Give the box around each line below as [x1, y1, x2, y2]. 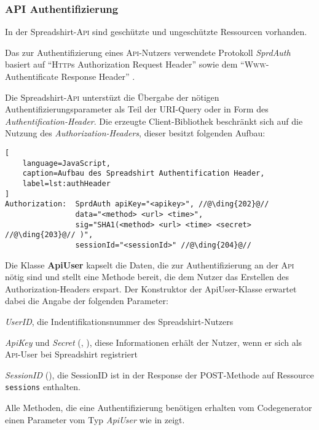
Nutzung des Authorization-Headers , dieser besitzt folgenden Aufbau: [5, 127, 266, 139]
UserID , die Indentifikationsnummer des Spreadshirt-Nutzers [5, 315, 234, 327]
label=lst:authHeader [22, 179, 111, 188]
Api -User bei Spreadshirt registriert [5, 348, 138, 361]
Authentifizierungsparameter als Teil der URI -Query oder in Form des [5, 103, 269, 115]
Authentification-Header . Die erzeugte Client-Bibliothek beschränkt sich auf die [5, 114, 303, 127]
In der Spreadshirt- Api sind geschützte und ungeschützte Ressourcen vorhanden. [5, 25, 307, 38]
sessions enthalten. [5, 380, 81, 393]
